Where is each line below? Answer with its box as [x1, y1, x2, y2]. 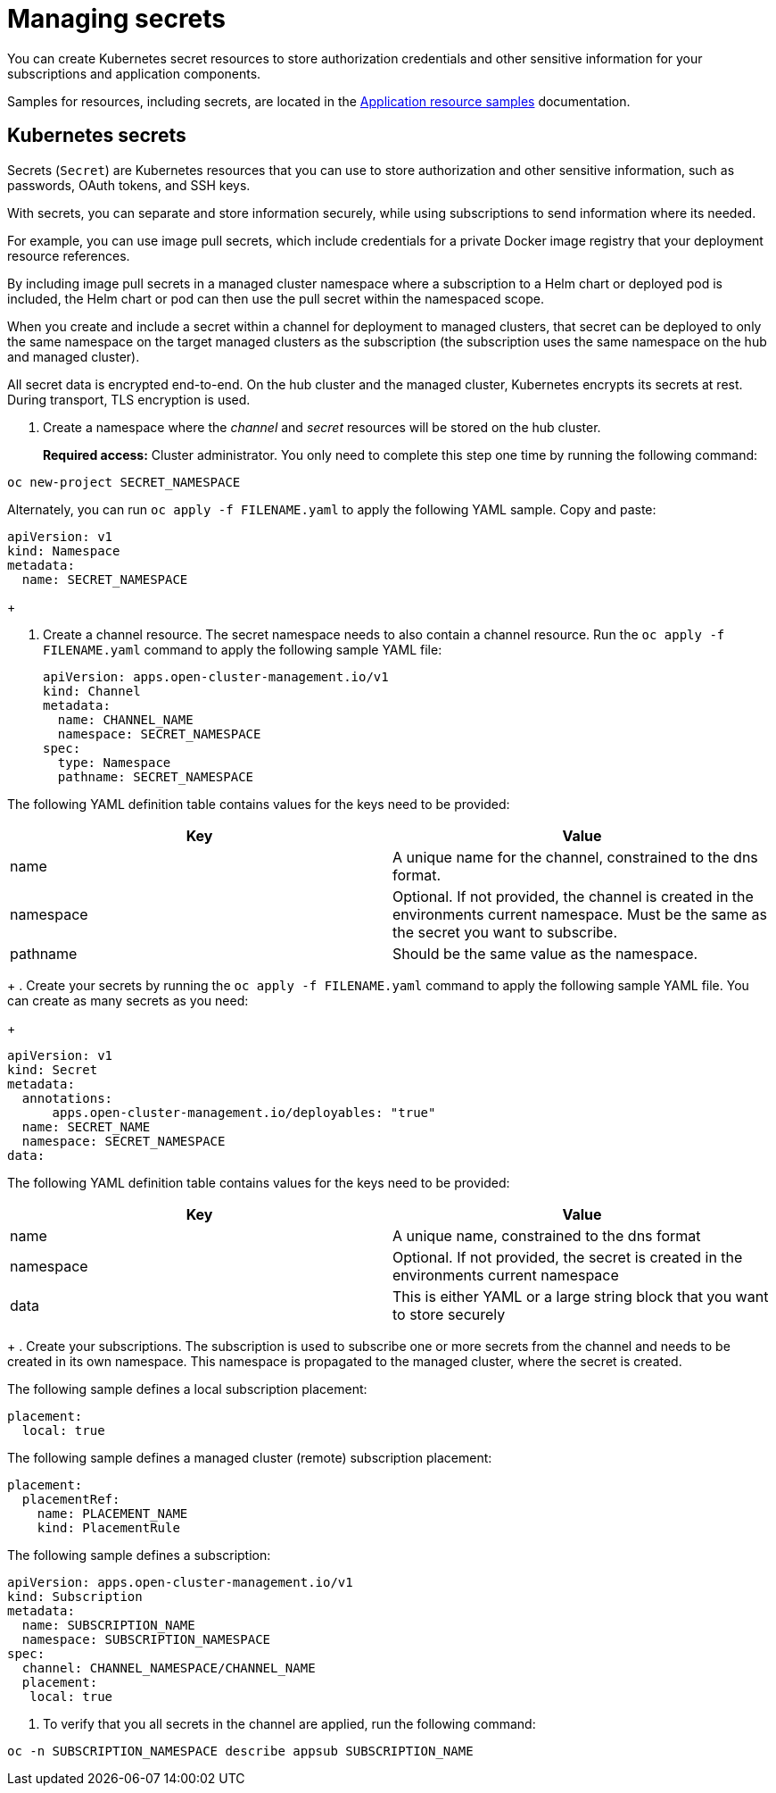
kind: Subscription [7, 1589, 143, 1604]
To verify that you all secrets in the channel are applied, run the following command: [43, 1715, 536, 1731]
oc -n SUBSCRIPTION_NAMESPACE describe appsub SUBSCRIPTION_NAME [7, 1743, 474, 1758]
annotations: [21, 1090, 113, 1105]
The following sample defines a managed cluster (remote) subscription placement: [7, 1449, 492, 1465]
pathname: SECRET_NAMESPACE [57, 769, 254, 784]
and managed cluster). [7, 348, 140, 364]
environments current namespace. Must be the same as [392, 905, 767, 923]
